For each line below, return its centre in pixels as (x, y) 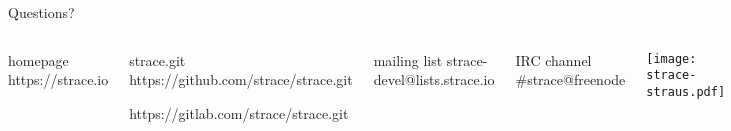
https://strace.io (58, 79)
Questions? (41, 12)
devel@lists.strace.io (434, 79)
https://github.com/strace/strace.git (241, 79)
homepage (38, 59)
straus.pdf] (686, 91)
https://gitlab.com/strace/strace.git (239, 112)
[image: (671, 58)
